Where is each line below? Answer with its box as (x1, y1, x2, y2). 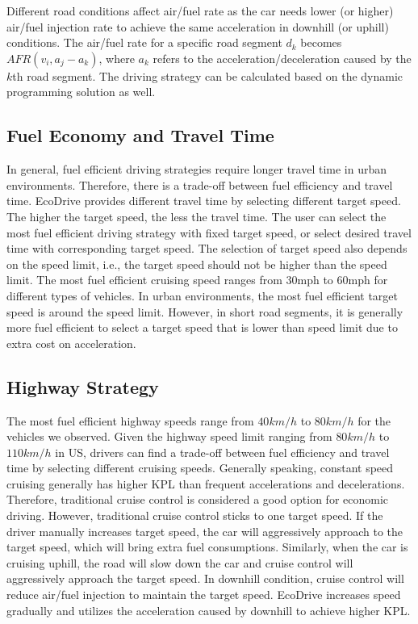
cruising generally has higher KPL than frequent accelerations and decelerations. (6, 475, 405, 492)
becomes (300, 34, 342, 51)
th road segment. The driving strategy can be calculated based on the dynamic (12, 67, 403, 84)
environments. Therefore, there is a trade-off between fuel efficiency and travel (6, 176, 393, 193)
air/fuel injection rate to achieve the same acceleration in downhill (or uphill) (6, 18, 389, 35)
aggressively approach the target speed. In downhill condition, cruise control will (6, 570, 404, 587)
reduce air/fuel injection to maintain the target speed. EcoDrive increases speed (6, 586, 401, 603)
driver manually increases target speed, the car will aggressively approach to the (6, 522, 403, 539)
